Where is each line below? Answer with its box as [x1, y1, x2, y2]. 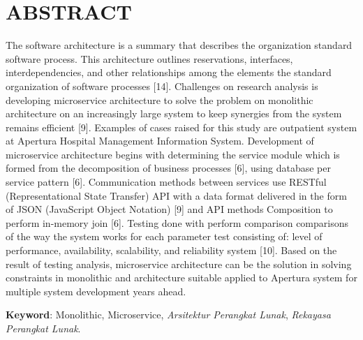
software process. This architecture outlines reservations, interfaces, [6, 51, 293, 66]
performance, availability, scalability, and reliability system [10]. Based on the [6, 243, 337, 258]
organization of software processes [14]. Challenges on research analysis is [6, 78, 318, 93]
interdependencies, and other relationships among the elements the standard [6, 65, 332, 80]
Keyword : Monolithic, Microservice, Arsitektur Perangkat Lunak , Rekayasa [6, 307, 331, 322]
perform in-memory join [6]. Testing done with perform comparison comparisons [6, 215, 348, 230]
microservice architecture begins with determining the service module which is [6, 147, 340, 161]
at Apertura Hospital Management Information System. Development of [6, 133, 314, 148]
